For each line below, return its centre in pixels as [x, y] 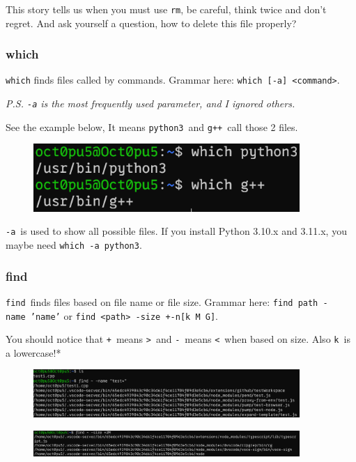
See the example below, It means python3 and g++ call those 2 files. [152, 126]
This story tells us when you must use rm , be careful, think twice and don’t [166, 9]
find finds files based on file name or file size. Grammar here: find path [162, 301]
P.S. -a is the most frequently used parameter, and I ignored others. [150, 103]
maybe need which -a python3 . [74, 245]
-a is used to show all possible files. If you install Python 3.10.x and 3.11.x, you [176, 231]
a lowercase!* [33, 352]
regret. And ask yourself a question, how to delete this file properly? [151, 23]
